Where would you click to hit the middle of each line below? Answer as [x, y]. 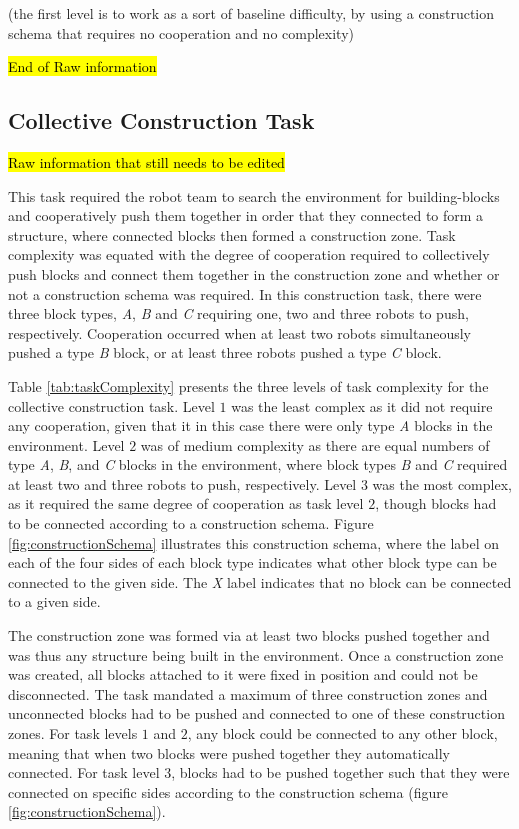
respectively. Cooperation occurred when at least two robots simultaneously [239, 332]
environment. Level [66, 444]
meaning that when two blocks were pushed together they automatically [229, 752]
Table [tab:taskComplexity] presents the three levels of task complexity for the [248, 385]
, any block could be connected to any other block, [342, 733]
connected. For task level [84, 772]
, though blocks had [436, 503]
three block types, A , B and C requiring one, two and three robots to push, [238, 313]
